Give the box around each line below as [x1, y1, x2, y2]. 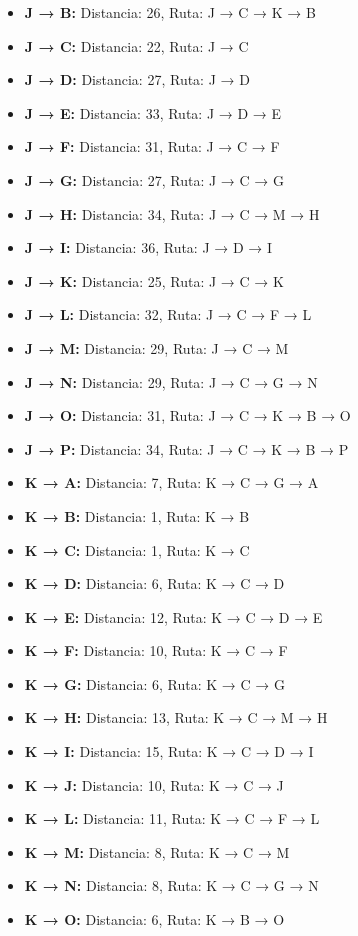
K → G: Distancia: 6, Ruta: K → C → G [24, 673, 285, 694]
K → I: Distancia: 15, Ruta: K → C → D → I [24, 741, 314, 762]
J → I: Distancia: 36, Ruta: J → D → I [24, 237, 273, 258]
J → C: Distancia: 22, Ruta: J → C [24, 35, 249, 56]
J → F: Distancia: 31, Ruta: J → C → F [24, 136, 280, 157]
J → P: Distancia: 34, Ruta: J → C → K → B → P [24, 438, 349, 459]
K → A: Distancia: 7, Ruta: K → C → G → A [24, 472, 319, 493]
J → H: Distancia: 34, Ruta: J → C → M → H [24, 203, 320, 224]
